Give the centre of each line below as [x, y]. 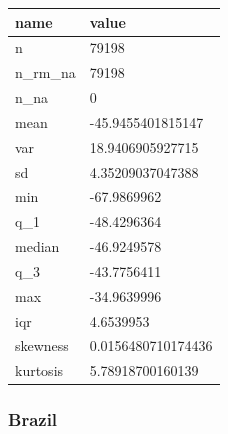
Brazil [33, 419]
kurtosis [39, 370]
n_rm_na [45, 72]
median [37, 246]
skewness [42, 345]
